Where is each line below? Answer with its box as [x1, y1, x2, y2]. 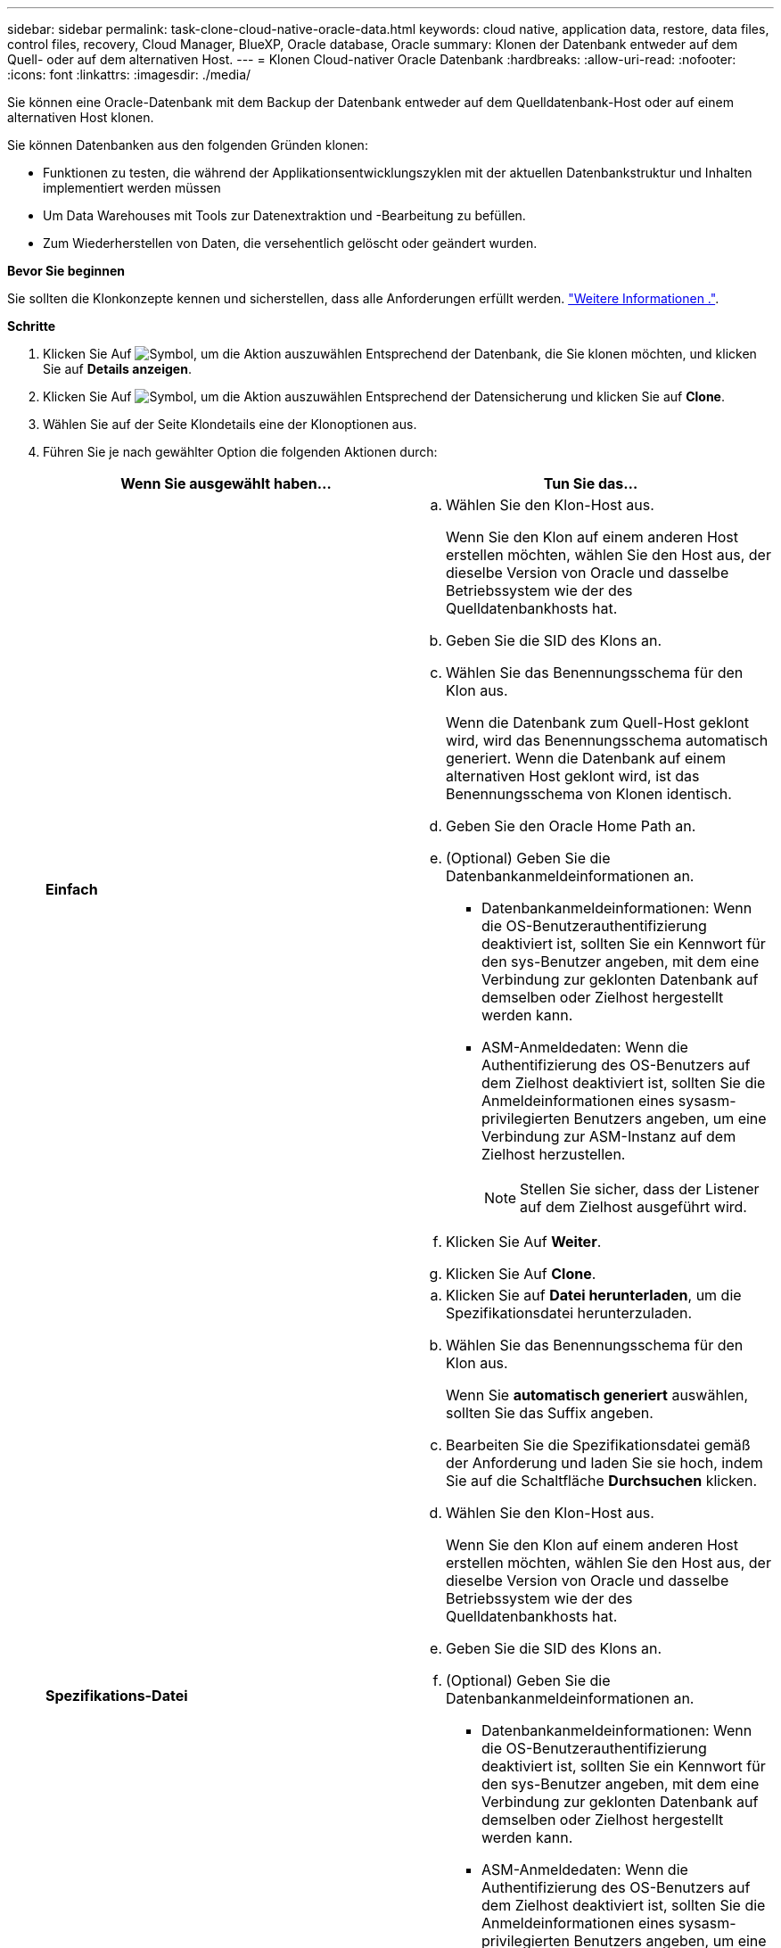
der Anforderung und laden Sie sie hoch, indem [446, 1454, 763, 1472]
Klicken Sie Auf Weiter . [446, 1233, 602, 1251]
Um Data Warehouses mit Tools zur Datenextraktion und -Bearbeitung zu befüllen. [43, 208, 526, 223]
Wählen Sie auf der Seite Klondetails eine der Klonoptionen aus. [43, 417, 417, 432]
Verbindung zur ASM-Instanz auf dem [481, 1127, 736, 1145]
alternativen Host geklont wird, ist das [446, 767, 700, 785]
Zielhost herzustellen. [481, 1145, 626, 1163]
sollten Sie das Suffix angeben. [446, 1404, 654, 1422]
